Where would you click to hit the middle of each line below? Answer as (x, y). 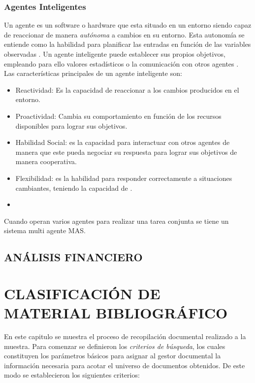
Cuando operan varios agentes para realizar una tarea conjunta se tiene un (116, 221)
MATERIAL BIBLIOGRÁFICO (116, 313)
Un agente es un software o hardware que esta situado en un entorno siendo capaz (128, 25)
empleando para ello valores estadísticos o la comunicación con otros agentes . (121, 63)
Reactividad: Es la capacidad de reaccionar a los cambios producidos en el (127, 89)
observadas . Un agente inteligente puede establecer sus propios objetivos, (115, 54)
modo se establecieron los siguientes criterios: (72, 375)
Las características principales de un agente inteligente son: (93, 73)
